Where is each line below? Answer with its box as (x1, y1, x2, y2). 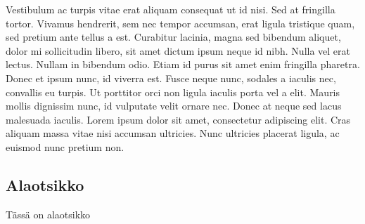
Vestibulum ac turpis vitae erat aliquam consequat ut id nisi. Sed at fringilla (6, 2, 335, 16)
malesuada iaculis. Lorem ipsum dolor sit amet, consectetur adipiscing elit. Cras (6, 112, 351, 126)
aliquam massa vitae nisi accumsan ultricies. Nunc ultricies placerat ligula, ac (6, 126, 340, 140)
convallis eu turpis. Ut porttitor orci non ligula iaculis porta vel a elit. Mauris (6, 84, 340, 99)
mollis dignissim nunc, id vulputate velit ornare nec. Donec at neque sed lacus (6, 98, 342, 113)
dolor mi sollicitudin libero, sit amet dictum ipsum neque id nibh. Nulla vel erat (6, 43, 350, 58)
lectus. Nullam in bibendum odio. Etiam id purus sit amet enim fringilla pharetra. (6, 57, 360, 72)
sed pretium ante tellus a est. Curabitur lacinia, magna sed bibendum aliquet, (6, 29, 341, 44)
